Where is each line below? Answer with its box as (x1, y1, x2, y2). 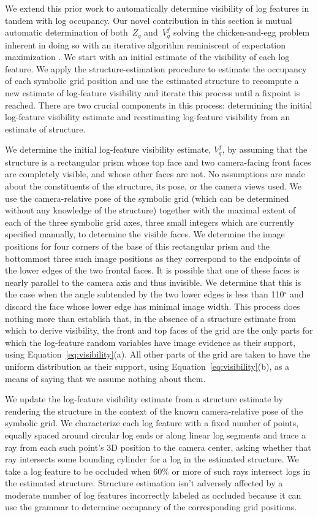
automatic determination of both (5, 26, 128, 39)
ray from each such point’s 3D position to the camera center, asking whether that (5, 440, 311, 453)
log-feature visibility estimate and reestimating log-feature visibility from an (5, 110, 290, 123)
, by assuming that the (222, 143, 308, 156)
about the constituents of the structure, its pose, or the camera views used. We (5, 180, 302, 193)
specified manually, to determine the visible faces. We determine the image (5, 228, 285, 240)
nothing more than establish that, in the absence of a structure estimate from (5, 312, 296, 324)
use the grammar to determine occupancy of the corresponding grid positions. (5, 500, 297, 513)
